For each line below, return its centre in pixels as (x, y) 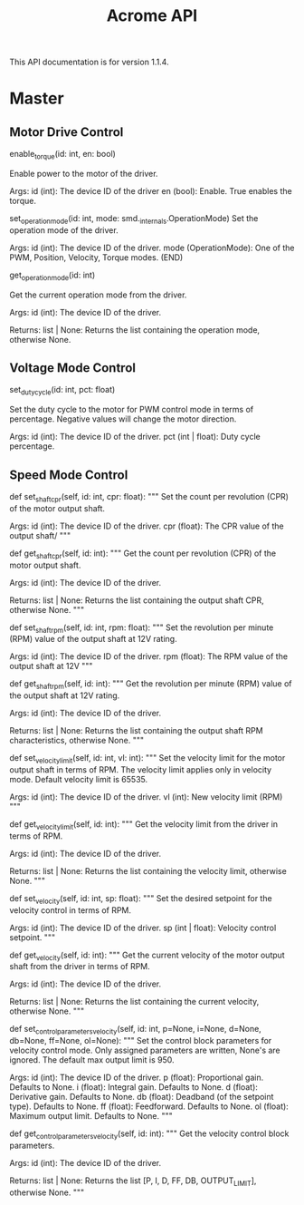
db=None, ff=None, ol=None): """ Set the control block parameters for (141, 1041)
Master (37, 98)
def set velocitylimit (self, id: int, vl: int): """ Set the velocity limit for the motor (147, 759)
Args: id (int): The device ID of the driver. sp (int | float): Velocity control (143, 928)
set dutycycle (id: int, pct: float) (62, 391)
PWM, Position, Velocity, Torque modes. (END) (96, 257)
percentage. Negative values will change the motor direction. (123, 419)
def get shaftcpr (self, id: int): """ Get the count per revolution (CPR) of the (143, 554)
